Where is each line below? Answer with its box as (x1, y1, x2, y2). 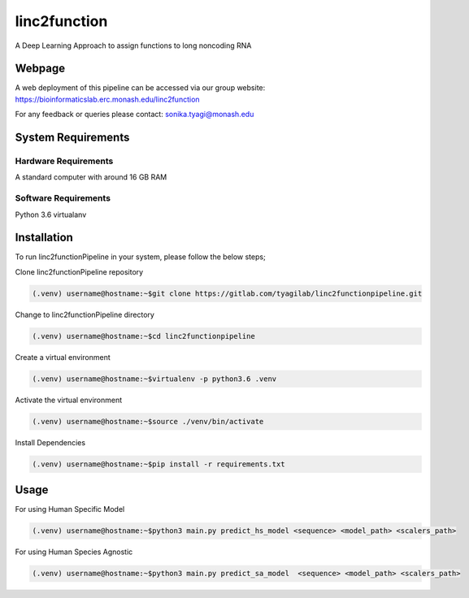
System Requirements (15, 131, 130, 145)
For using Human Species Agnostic (15, 547, 133, 557)
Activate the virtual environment (15, 395, 123, 405)
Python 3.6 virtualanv (15, 210, 87, 219)
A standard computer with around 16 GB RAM (15, 172, 167, 182)
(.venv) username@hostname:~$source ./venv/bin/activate (32, 417, 264, 426)
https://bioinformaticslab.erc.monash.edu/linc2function (15, 94, 200, 104)
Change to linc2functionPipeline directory (15, 310, 154, 319)
